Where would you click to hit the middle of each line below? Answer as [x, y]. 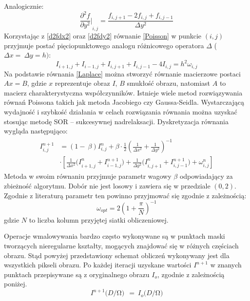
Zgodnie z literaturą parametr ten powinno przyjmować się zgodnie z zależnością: [125, 195]
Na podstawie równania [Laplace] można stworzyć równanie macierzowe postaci [122, 73]
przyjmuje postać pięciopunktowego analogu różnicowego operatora [104, 45]
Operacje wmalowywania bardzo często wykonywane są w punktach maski [115, 236]
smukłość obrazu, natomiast [169, 83]
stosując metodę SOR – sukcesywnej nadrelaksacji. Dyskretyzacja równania [116, 121]
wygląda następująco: [36, 131]
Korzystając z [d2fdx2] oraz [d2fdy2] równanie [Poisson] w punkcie [103, 35]
